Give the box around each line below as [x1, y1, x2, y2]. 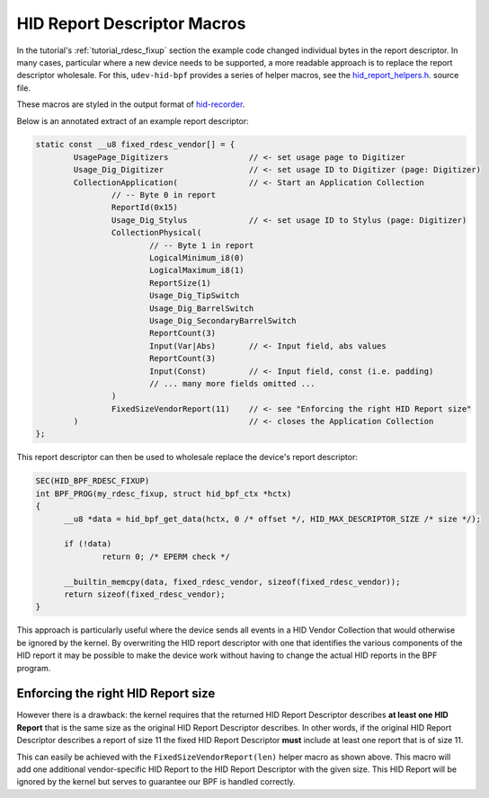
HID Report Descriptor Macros [16, 13, 246, 33]
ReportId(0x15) [111, 202, 179, 213]
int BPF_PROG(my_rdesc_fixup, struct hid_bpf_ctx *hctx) [35, 488, 292, 499]
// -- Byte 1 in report [148, 240, 254, 251]
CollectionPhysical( [111, 227, 202, 238]
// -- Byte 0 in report [111, 190, 216, 200]
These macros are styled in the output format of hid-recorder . [16, 99, 245, 110]
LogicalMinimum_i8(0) [148, 253, 244, 262]
